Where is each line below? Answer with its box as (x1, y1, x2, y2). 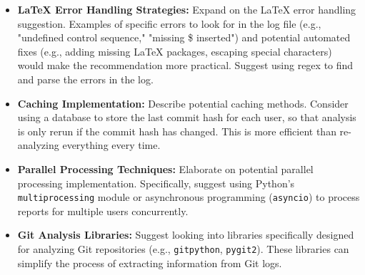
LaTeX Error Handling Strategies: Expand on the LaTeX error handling (17, 2, 356, 16)
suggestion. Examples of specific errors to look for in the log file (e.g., (17, 16, 321, 31)
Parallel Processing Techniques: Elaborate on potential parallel (17, 161, 314, 176)
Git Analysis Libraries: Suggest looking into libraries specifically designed (17, 227, 354, 242)
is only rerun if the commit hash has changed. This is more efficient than (17, 123, 336, 138)
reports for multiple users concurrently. (17, 203, 189, 218)
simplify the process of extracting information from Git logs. (17, 255, 282, 270)
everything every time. (62, 137, 161, 152)
